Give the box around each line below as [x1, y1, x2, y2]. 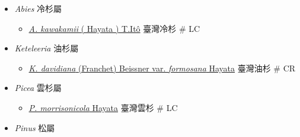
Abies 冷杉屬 [14, 2, 62, 14]
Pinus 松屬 [14, 121, 55, 133]
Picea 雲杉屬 [14, 81, 62, 94]
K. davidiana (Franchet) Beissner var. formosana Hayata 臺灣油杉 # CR [28, 61, 296, 74]
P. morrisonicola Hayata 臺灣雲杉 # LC [28, 101, 178, 113]
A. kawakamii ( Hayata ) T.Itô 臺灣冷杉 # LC [28, 22, 200, 34]
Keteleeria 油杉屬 [14, 42, 79, 54]
